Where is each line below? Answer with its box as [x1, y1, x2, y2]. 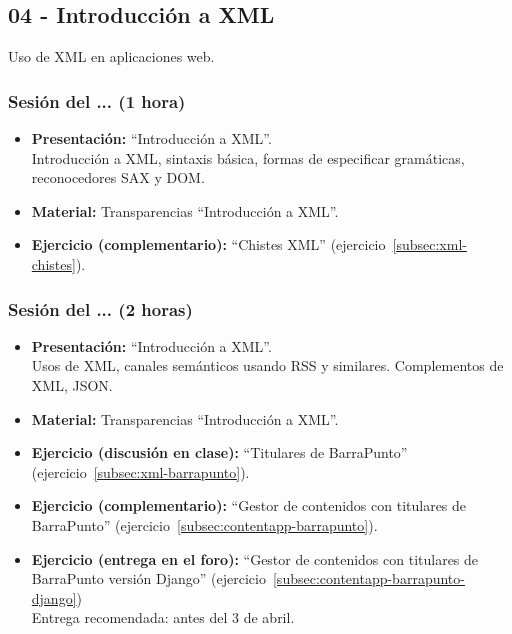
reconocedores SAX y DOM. [31, 167, 205, 188]
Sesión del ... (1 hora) [8, 88, 186, 113]
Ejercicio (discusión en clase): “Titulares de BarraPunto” [31, 442, 408, 463]
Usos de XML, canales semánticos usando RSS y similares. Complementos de [31, 355, 504, 376]
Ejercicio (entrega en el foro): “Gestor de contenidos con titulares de [31, 548, 479, 569]
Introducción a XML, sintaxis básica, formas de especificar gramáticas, [31, 147, 465, 168]
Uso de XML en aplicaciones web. [8, 46, 215, 67]
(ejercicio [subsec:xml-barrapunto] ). [31, 461, 250, 482]
